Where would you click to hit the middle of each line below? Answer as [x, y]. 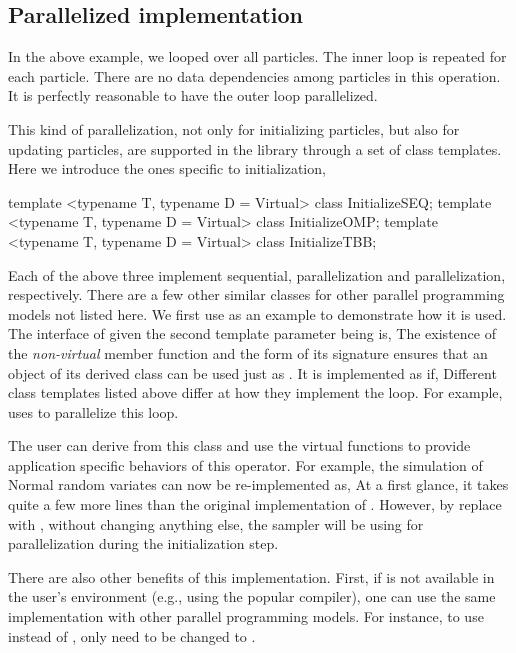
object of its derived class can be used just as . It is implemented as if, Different [252, 372]
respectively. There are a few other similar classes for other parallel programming [256, 294]
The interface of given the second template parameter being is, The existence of [252, 333]
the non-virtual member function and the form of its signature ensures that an [248, 352]
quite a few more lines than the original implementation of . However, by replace [255, 504]
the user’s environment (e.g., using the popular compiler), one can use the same [252, 596]
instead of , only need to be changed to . [132, 635]
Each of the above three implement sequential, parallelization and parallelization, [257, 274]
